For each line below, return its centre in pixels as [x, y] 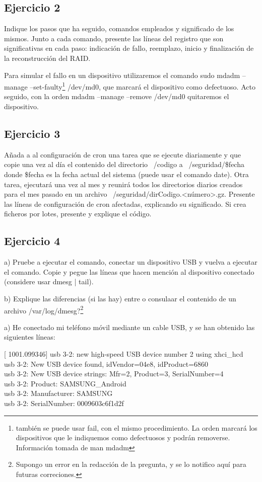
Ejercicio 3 [32, 133]
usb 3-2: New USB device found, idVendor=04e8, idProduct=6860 [106, 364]
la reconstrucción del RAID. [47, 58]
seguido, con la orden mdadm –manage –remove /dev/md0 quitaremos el [117, 96]
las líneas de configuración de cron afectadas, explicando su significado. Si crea [125, 204]
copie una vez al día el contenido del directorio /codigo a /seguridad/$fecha [124, 164]
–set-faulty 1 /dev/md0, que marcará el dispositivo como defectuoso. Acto [143, 86]
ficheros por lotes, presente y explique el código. [78, 214]
